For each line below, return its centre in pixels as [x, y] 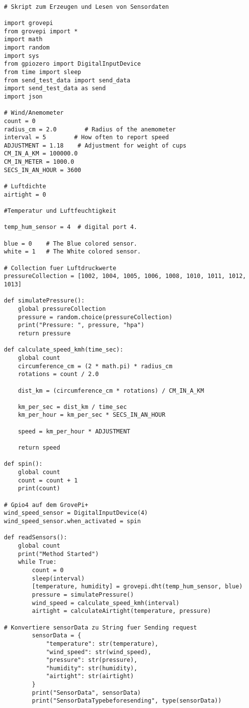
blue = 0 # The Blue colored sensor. [71, 243]
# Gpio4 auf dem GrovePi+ [46, 505]
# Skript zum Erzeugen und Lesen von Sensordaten [87, 7]
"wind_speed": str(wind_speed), [99, 652]
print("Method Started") [58, 554]
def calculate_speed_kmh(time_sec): [64, 350]
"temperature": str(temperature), [102, 644]
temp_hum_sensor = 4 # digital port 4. [71, 227]
